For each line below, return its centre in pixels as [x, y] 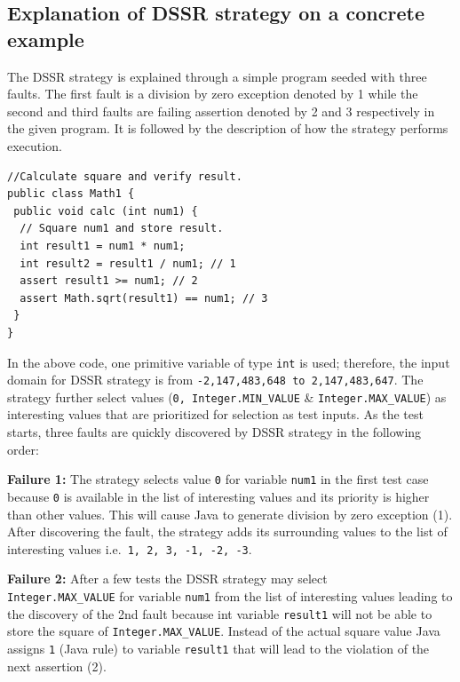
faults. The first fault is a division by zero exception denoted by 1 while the [213, 94]
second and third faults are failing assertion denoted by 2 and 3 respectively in [221, 111]
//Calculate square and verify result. [125, 176]
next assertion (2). [57, 666]
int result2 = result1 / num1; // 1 [128, 263]
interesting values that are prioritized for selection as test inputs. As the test [215, 414]
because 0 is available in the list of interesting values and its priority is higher [218, 496]
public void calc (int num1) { [106, 211]
